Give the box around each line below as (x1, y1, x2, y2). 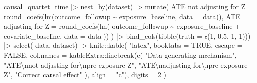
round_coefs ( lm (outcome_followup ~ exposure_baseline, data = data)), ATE (4, 11, 241, 21)
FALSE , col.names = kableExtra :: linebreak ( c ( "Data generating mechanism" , (4, 49, 237, 60)
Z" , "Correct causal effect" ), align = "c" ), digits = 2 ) (4, 69, 166, 80)
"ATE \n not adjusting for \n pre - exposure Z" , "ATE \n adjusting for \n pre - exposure (4, 59, 248, 70)
